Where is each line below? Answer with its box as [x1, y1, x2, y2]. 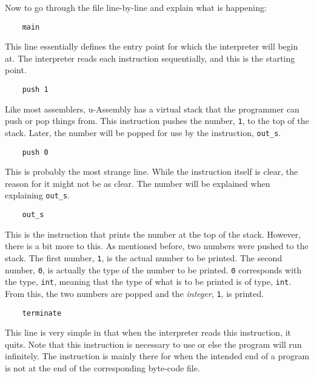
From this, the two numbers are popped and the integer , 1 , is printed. [5, 287, 264, 299]
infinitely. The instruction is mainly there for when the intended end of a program [5, 350, 310, 362]
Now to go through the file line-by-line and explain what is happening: [5, 1, 267, 13]
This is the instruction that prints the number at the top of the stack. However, [5, 227, 301, 240]
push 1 [22, 85, 48, 94]
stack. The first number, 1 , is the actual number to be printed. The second [5, 251, 282, 264]
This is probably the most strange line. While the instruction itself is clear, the [5, 165, 298, 178]
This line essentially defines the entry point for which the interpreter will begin [5, 40, 298, 53]
